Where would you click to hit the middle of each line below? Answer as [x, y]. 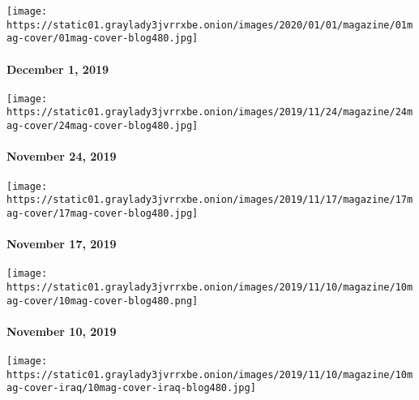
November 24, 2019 [62, 156]
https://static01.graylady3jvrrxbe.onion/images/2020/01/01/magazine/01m [210, 25]
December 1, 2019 [58, 69]
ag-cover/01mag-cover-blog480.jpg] [103, 39]
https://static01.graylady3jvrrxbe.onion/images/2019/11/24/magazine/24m [210, 112]
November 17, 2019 [62, 244]
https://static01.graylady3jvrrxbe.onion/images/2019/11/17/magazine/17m [210, 200]
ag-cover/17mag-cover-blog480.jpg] [103, 213]
